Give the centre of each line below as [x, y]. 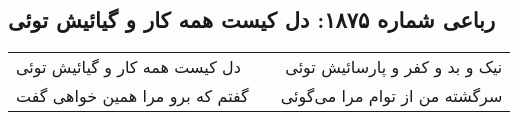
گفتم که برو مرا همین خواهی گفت [132, 96]
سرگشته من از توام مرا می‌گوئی [391, 96]
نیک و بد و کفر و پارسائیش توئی [394, 67]
